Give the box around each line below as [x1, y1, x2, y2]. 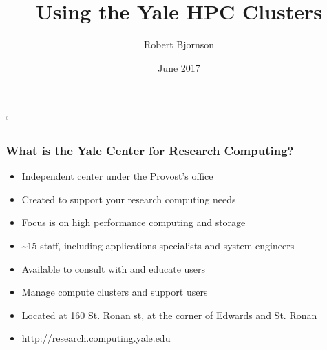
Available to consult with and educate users [21, 261, 206, 276]
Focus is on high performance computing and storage [21, 215, 246, 229]
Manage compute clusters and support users [21, 285, 208, 299]
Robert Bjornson [143, 37, 215, 52]
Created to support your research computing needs [21, 192, 236, 206]
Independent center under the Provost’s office [21, 169, 213, 183]
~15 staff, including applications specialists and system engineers [21, 238, 295, 252]
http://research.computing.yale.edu [21, 331, 171, 345]
